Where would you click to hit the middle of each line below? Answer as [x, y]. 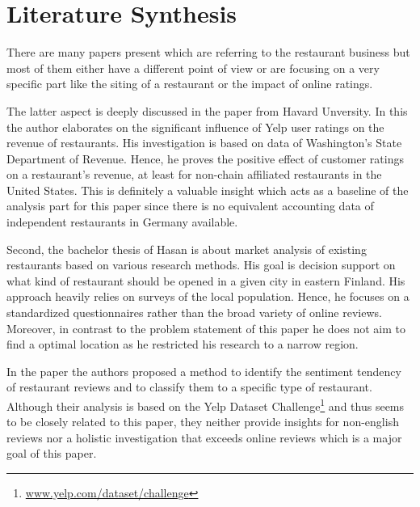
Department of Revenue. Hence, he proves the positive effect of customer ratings [205, 158]
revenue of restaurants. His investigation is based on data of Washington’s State [204, 143]
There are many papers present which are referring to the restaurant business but [208, 52]
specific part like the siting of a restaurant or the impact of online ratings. [190, 84]
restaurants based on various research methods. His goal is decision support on [201, 265]
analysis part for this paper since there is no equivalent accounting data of [190, 206]
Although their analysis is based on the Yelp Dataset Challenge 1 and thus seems [206, 405]
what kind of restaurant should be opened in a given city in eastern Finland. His [206, 280]
